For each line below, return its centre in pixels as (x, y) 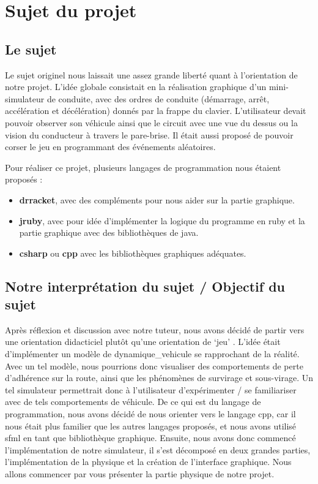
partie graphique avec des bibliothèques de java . (109, 233)
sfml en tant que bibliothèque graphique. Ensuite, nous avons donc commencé (150, 438)
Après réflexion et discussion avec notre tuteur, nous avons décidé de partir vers (155, 329)
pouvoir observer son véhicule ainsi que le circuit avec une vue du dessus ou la (151, 122)
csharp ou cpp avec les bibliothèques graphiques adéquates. (133, 253)
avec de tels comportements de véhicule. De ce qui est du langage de (133, 402)
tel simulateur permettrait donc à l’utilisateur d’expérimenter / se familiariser (151, 389)
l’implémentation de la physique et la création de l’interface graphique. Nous (148, 462)
